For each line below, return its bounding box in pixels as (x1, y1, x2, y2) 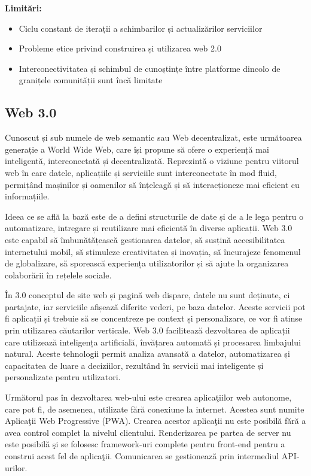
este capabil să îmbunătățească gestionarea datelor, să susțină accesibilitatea (5, 233, 285, 245)
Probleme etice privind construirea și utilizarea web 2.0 (19, 42, 221, 54)
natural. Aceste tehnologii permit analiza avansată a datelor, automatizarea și (5, 347, 290, 360)
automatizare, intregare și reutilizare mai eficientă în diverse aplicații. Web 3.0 (5, 222, 292, 234)
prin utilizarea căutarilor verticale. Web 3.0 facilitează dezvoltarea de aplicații (5, 324, 290, 336)
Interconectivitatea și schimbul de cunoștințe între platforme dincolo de (19, 62, 280, 74)
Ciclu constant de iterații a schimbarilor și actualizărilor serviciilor (19, 22, 263, 34)
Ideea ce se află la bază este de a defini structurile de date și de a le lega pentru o (5, 210, 304, 222)
